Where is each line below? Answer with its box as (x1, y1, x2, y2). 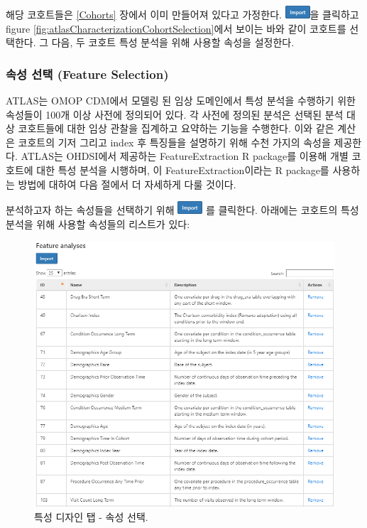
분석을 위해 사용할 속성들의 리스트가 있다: (6, 216, 190, 231)
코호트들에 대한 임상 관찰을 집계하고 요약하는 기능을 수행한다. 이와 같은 (18, 121, 334, 136)
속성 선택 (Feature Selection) (6, 65, 169, 82)
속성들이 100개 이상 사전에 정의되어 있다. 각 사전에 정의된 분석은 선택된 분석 (6, 107, 344, 122)
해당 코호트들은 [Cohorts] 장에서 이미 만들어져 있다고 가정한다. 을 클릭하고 (6, 7, 359, 21)
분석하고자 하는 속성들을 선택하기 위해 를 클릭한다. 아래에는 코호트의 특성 (6, 203, 359, 217)
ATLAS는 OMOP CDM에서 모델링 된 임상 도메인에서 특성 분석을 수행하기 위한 (6, 93, 356, 107)
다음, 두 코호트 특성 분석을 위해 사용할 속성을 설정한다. (51, 35, 295, 50)
